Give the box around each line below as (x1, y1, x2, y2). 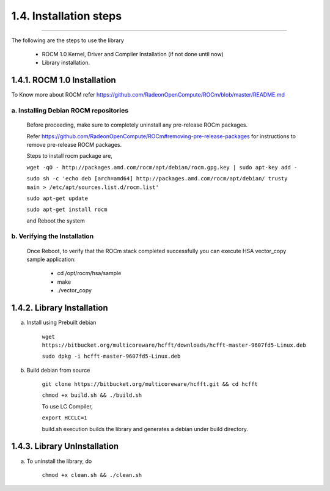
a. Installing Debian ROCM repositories (11, 106, 128, 114)
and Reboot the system (26, 217, 85, 224)
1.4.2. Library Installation (11, 303, 108, 313)
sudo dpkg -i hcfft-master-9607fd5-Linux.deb (42, 353, 181, 360)
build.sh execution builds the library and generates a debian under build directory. (42, 425, 249, 432)
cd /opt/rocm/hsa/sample (57, 270, 122, 277)
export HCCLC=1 (42, 415, 88, 421)
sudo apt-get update (26, 194, 89, 202)
